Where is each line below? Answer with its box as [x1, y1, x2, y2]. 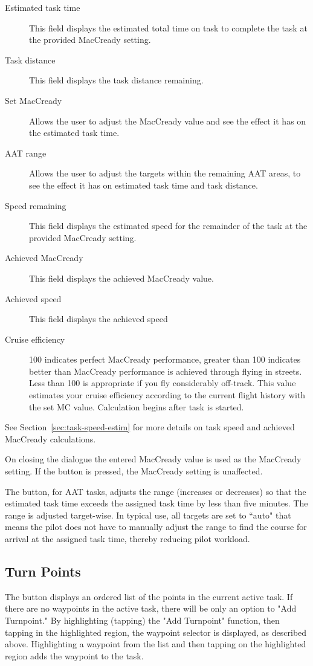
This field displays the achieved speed [29, 312, 168, 325]
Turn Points [5, 561, 81, 580]
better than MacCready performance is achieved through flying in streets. [29, 364, 302, 377]
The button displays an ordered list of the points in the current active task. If [5, 590, 293, 603]
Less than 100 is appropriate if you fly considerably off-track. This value [29, 377, 296, 389]
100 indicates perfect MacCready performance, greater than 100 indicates [29, 353, 301, 366]
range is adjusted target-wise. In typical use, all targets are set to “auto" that [5, 508, 291, 521]
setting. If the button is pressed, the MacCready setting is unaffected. [5, 465, 263, 477]
